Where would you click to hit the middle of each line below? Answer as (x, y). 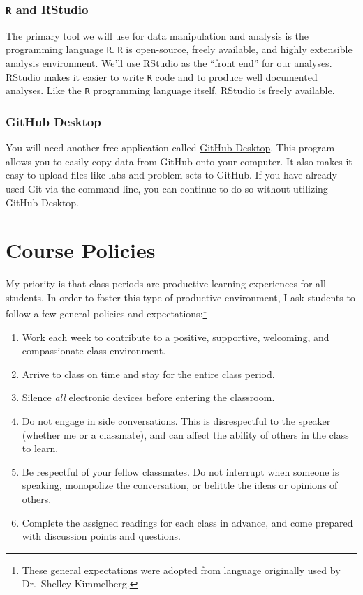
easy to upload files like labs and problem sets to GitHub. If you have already (172, 175)
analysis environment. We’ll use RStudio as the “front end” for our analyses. (169, 63)
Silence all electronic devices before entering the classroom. (148, 397)
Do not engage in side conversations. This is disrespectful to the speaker (176, 421)
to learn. (40, 448)
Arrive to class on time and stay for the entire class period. (148, 374)
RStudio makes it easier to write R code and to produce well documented (162, 76)
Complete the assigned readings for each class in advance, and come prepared (187, 522)
